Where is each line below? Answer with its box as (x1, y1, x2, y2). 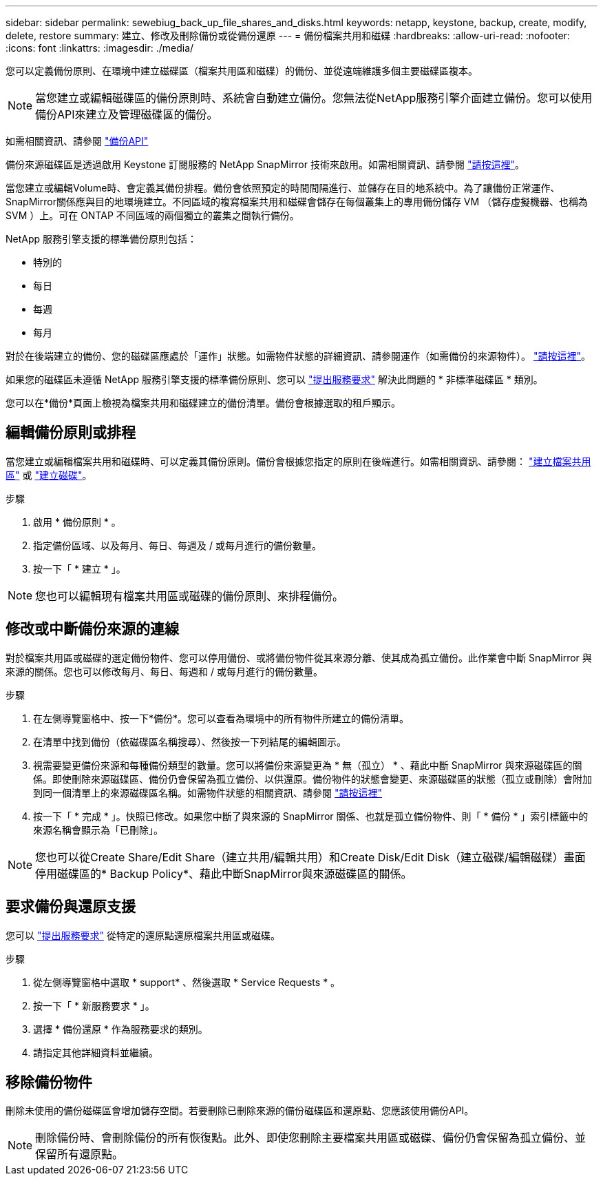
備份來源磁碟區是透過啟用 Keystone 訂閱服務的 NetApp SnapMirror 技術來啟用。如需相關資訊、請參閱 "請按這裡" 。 (6, 158, 525, 170)
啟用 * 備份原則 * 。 (33, 515, 121, 528)
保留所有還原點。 (35, 1147, 124, 1162)
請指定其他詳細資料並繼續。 (33, 1046, 158, 1058)
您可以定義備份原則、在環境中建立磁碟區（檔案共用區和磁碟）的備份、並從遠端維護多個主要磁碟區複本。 (6, 65, 478, 76)
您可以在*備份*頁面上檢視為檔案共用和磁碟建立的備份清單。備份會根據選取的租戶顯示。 (6, 397, 401, 409)
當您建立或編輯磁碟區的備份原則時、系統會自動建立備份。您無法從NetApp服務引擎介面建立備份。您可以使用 (35, 91, 593, 105)
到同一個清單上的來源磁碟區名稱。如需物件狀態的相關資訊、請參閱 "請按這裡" (33, 786, 382, 799)
